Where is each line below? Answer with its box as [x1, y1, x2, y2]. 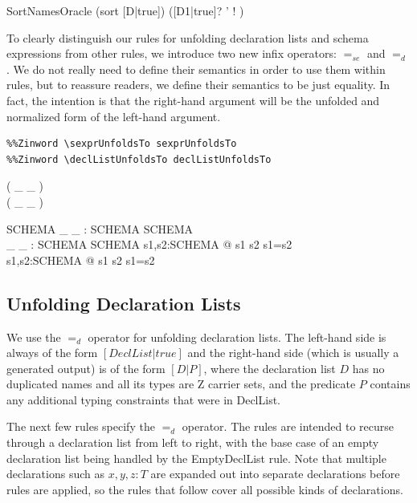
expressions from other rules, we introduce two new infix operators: [6, 45, 337, 62]
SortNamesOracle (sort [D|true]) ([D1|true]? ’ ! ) [6, 2, 244, 18]
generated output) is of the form [6, 359, 166, 376]
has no [352, 359, 385, 376]
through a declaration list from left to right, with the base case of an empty [6, 434, 379, 451]
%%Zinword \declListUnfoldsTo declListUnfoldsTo [6, 153, 272, 165]
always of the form [6, 344, 98, 361]
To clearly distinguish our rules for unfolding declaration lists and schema [6, 29, 369, 46]
